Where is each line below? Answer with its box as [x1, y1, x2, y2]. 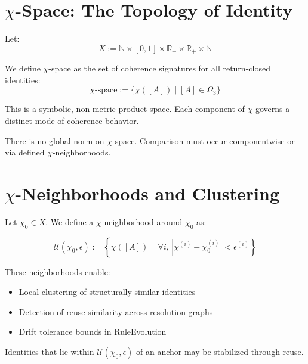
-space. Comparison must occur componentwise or [112, 134, 295, 147]
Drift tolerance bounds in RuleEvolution [19, 325, 167, 338]
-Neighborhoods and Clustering [15, 181, 280, 205]
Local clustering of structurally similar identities [19, 285, 196, 298]
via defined [5, 146, 45, 158]
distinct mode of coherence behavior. [5, 114, 139, 126]
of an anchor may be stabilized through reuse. [136, 346, 304, 358]
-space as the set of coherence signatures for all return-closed [48, 62, 270, 74]
